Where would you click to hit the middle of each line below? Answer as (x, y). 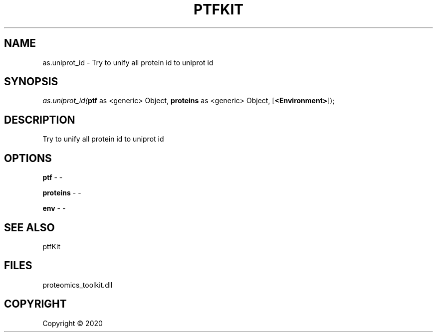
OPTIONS (28, 158)
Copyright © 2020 (73, 323)
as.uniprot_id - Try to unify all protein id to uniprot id (128, 62)
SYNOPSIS (31, 82)
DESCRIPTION (40, 120)
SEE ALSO (29, 227)
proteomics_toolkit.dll (78, 285)
